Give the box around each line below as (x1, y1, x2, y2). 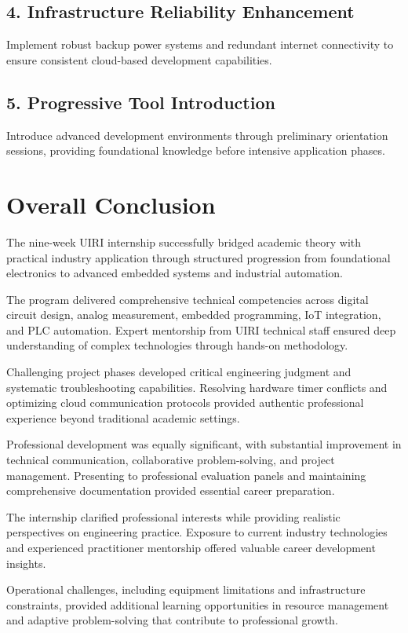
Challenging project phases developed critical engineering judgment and (6, 364, 352, 380)
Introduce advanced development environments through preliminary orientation (6, 126, 388, 143)
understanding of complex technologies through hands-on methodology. (6, 337, 348, 353)
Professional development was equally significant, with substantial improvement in (6, 436, 402, 452)
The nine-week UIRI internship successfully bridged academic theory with (6, 233, 362, 250)
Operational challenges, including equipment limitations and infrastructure (6, 581, 366, 598)
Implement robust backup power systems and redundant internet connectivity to (6, 36, 394, 53)
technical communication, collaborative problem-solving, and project (6, 452, 335, 468)
